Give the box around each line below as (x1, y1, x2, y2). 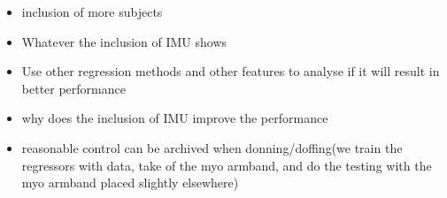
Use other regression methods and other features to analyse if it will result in (21, 62, 440, 80)
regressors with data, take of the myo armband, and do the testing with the (21, 156, 432, 174)
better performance (21, 79, 126, 97)
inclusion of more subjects (21, 3, 163, 20)
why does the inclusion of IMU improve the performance (21, 109, 328, 127)
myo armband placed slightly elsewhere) (21, 173, 239, 192)
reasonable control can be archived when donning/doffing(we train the (21, 138, 403, 156)
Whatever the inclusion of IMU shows (21, 32, 227, 50)
